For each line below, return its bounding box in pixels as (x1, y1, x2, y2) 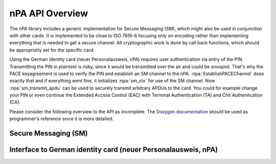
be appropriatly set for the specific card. (9, 46, 95, 53)
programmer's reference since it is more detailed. (9, 115, 114, 122)
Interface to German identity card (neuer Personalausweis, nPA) (9, 146, 218, 154)
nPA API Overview (9, 8, 88, 19)
